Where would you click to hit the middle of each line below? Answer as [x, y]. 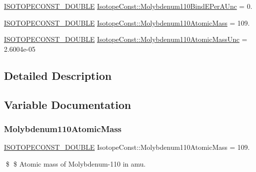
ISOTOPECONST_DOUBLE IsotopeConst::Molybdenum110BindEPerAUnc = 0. [128, 6]
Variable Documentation [68, 104]
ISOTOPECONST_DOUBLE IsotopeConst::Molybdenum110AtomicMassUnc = [126, 39]
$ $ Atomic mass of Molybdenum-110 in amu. [76, 163]
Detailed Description [58, 75]
